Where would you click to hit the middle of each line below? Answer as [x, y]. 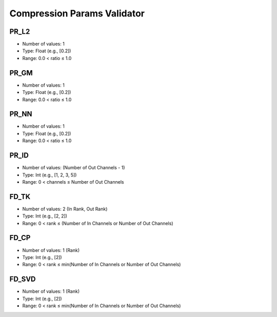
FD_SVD [23, 279]
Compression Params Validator [77, 13]
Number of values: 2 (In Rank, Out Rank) [65, 209]
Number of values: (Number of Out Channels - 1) [74, 168]
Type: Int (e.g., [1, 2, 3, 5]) [50, 175]
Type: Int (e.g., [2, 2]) [45, 216]
